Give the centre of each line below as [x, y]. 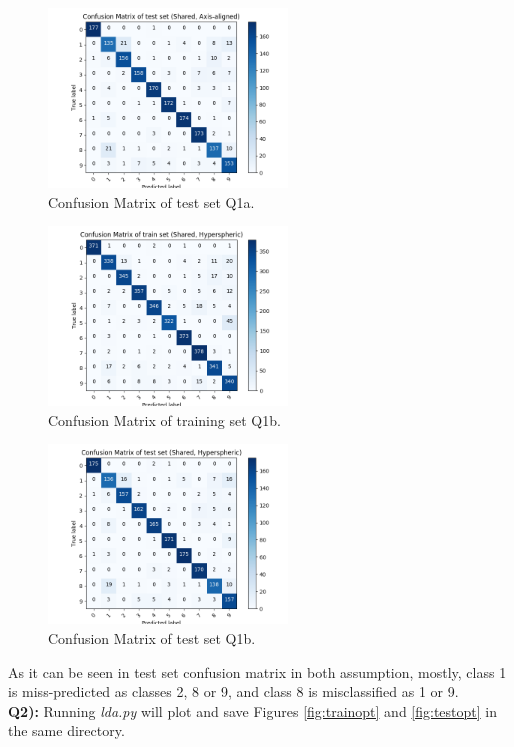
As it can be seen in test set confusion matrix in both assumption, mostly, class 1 [257, 671]
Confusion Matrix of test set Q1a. [151, 201]
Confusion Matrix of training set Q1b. [164, 419]
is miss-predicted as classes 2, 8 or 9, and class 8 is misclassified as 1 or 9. [233, 691]
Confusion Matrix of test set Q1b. [152, 637]
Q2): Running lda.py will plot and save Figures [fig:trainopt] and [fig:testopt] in [253, 710]
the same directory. [66, 730]
